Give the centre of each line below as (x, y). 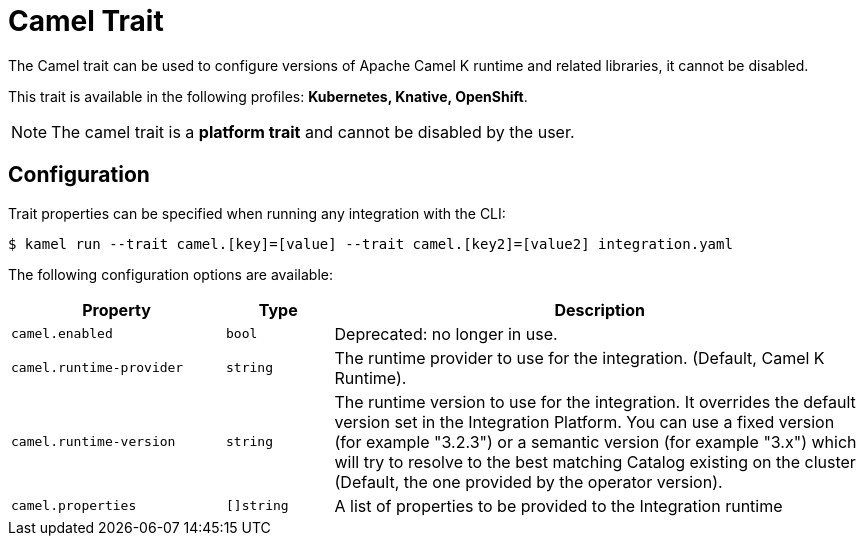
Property (116, 309)
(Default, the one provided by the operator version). (528, 481)
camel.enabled (62, 334)
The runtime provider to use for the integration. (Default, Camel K (579, 357)
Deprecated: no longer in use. (446, 333)
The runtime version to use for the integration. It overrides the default (595, 401)
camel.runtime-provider (97, 368)
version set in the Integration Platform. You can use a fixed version (584, 421)
